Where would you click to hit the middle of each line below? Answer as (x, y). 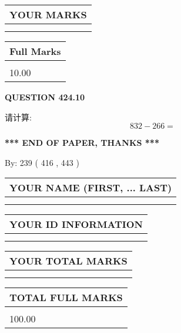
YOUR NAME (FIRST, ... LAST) (91, 188)
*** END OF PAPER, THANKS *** (82, 143)
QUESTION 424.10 (45, 97)
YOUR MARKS (48, 14)
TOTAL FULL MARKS (66, 298)
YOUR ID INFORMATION (76, 224)
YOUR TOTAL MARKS (68, 261)
